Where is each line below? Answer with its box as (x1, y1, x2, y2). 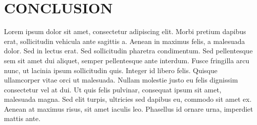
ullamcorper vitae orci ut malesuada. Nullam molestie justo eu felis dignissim (4, 75, 238, 85)
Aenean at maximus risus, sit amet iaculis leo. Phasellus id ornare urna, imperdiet (4, 103, 253, 114)
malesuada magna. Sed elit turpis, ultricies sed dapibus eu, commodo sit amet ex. (4, 94, 252, 104)
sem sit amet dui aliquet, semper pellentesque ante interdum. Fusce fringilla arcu (4, 55, 250, 65)
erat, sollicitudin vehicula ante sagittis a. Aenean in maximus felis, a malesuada (4, 36, 245, 46)
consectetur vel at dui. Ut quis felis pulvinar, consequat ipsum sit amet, (4, 84, 221, 94)
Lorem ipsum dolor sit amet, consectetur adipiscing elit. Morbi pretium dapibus (4, 26, 246, 37)
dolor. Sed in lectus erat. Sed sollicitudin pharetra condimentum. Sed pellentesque (4, 45, 253, 56)
